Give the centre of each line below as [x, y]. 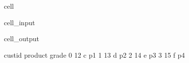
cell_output [22, 39]
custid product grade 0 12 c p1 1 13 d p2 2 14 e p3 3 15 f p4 [94, 55]
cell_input [20, 22]
